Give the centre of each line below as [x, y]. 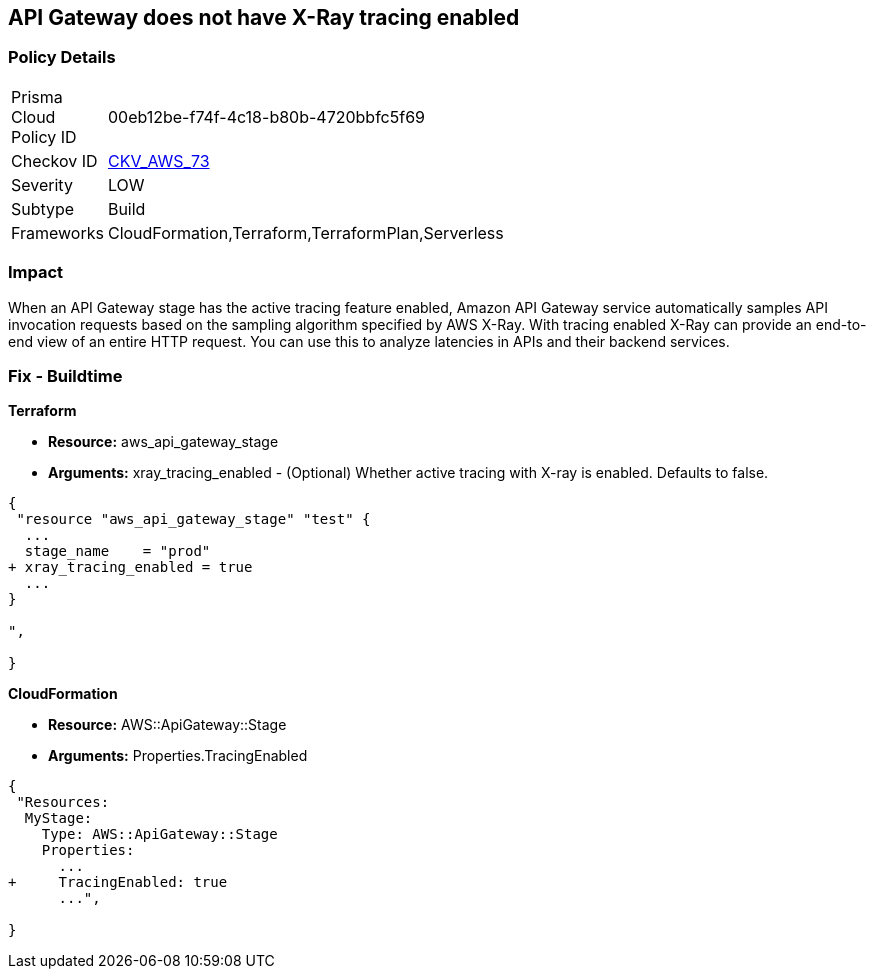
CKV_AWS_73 [158, 160]
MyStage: [58, 818]
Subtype [43, 208]
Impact [36, 272]
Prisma [37, 96]
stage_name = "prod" [117, 551]
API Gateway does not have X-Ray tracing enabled [264, 17]
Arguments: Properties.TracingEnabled [178, 756]
